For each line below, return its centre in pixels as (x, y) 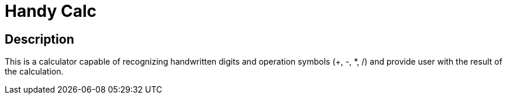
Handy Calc (51, 11)
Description (39, 39)
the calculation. (34, 72)
